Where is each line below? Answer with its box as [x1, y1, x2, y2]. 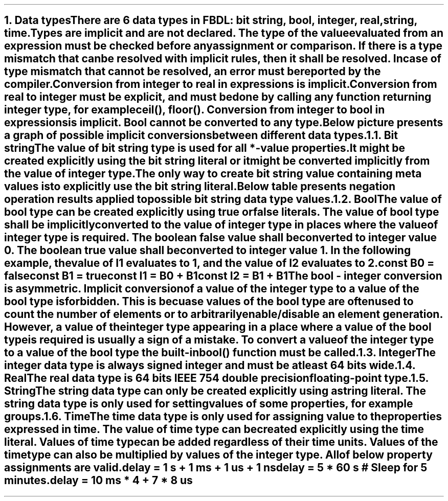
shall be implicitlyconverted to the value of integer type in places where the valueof [4, 218, 438, 232]
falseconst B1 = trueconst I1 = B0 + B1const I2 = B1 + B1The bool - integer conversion [4, 269, 442, 283]
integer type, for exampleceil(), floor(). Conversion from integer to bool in [4, 103, 385, 117]
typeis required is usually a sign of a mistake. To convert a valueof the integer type [4, 333, 434, 347]
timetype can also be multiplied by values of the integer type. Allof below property [4, 448, 433, 462]
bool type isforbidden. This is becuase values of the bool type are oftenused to [4, 295, 414, 308]
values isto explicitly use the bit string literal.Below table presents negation [4, 180, 396, 193]
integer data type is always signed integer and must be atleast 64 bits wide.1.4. [4, 359, 416, 372]
